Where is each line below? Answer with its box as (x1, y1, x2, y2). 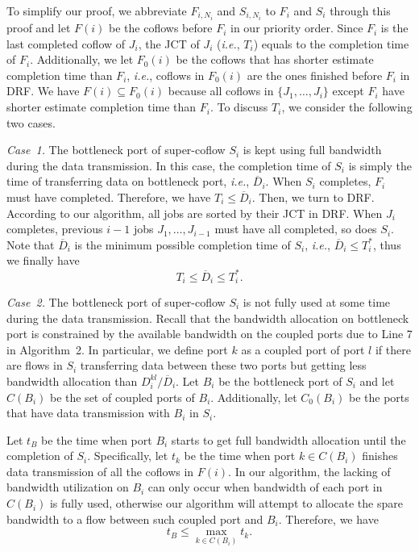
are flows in (6, 357, 63, 374)
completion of (6, 447, 73, 464)
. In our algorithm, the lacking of (228, 462, 391, 479)
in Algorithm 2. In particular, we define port (6, 341, 228, 358)
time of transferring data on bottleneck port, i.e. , (6, 173, 250, 190)
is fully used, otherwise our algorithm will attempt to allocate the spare (49, 495, 403, 512)
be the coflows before (109, 19, 213, 36)
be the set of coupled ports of (49, 388, 195, 405)
